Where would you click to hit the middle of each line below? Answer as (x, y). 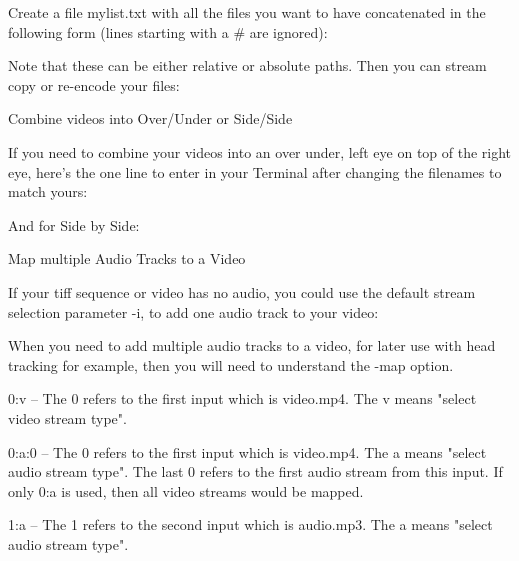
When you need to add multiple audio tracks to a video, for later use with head (252, 345)
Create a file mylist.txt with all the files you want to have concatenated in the (247, 12)
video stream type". (67, 417)
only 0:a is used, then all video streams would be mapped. (186, 490)
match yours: (48, 191)
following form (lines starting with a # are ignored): (168, 31)
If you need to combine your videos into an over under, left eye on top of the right (260, 151)
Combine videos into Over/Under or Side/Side (150, 118)
